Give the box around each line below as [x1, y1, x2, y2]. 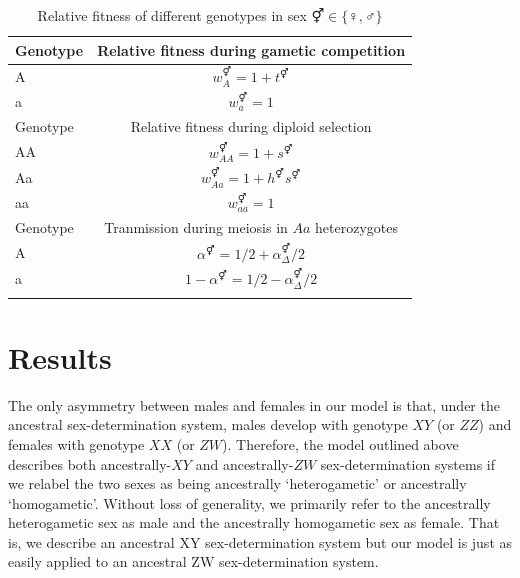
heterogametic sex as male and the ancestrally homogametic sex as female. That [8, 512, 500, 533]
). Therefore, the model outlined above [222, 433, 459, 454]
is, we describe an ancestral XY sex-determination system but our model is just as [8, 531, 513, 552]
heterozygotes [315, 216, 398, 237]
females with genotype [8, 433, 145, 454]
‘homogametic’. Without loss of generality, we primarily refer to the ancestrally [8, 492, 491, 513]
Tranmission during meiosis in [104, 216, 288, 237]
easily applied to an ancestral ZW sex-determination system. [8, 551, 379, 572]
